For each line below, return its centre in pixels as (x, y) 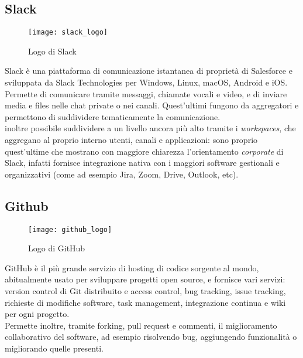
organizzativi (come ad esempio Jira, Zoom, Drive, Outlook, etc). (122, 174)
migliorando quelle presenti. (54, 348)
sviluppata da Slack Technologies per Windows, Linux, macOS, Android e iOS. (146, 82)
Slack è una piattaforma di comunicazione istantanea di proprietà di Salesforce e (149, 71)
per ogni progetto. (37, 314)
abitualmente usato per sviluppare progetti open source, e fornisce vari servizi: (145, 279)
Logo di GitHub (57, 248)
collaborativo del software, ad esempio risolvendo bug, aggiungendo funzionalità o (151, 337)
